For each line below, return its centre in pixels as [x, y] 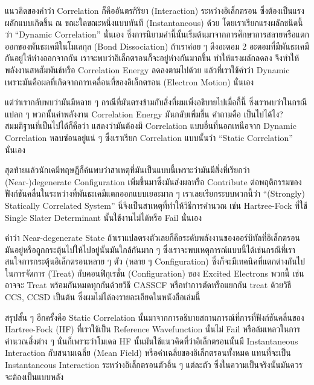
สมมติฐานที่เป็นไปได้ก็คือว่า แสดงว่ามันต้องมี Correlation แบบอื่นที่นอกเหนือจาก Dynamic [151, 126]
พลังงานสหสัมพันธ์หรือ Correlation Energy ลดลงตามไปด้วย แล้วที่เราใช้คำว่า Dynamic [147, 69]
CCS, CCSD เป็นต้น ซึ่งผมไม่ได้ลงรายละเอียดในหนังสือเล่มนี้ [103, 297]
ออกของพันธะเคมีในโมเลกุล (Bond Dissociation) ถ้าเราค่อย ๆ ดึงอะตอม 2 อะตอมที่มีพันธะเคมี [157, 46]
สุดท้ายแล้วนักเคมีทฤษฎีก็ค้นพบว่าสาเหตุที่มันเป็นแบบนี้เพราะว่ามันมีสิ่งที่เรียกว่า [127, 170]
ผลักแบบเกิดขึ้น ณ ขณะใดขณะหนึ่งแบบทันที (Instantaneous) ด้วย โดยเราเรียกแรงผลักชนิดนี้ [154, 22]
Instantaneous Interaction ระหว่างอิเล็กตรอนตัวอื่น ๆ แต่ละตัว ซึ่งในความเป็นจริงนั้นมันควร [154, 365]
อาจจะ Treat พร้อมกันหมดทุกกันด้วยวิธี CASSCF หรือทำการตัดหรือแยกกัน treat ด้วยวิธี [148, 285]
